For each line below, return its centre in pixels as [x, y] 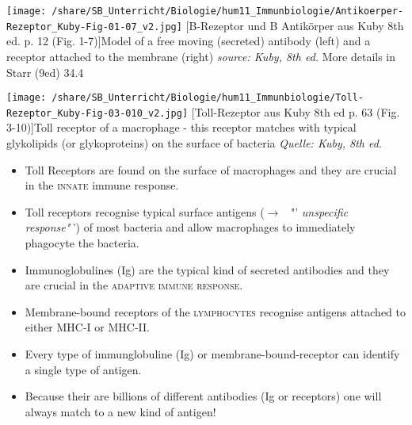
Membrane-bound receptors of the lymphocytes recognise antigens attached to [216, 311]
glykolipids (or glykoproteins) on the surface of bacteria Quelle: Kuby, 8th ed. [195, 143]
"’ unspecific [320, 211]
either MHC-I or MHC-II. [87, 327]
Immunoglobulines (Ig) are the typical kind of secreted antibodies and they [207, 269]
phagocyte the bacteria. [82, 242]
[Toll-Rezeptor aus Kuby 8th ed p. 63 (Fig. [296, 111]
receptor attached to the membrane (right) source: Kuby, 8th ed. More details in [201, 56]
